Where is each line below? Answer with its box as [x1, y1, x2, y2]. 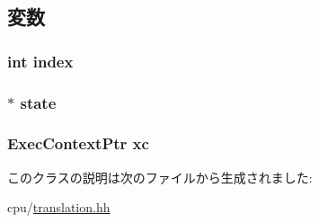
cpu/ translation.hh [7, 198, 111, 217]
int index [7, 49, 74, 72]
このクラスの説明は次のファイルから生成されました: [7, 167, 313, 186]
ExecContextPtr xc [7, 132, 149, 155]
